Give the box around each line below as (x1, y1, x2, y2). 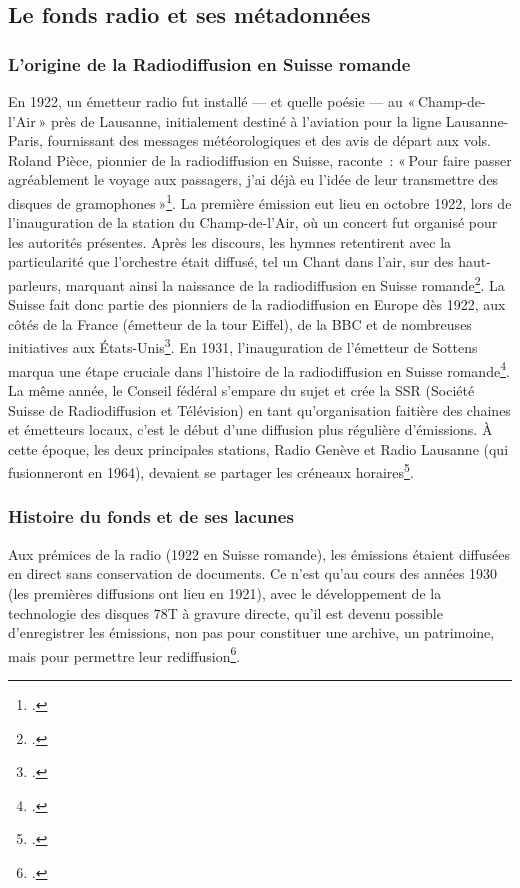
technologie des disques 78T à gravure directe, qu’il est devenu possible (8, 602, 443, 623)
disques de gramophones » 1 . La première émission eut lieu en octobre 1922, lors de (8, 189, 512, 213)
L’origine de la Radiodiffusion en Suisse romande (8, 51, 411, 76)
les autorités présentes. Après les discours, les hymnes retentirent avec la (8, 231, 452, 252)
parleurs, (8, 274, 62, 295)
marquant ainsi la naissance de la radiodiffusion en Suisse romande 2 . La (65, 272, 505, 295)
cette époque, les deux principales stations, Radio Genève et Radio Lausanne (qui (8, 438, 509, 459)
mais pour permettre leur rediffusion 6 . (8, 642, 241, 666)
